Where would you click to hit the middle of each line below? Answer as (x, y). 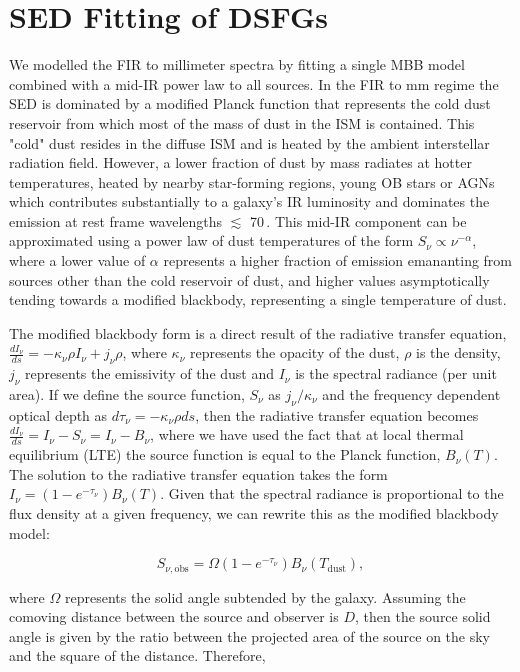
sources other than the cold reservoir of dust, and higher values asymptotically (249, 279)
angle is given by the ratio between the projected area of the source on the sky (250, 635)
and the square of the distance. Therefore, (137, 655)
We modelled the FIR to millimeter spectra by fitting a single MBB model (237, 64)
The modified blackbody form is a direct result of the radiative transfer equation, (258, 332)
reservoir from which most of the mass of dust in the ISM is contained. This (242, 122)
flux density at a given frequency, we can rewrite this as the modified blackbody (254, 513)
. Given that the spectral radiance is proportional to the (332, 493)
